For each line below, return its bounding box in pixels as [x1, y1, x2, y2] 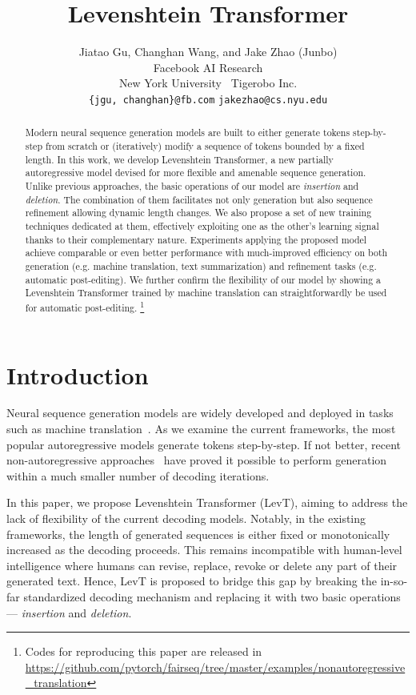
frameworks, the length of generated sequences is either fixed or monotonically [6, 525, 390, 542]
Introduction [6, 358, 149, 391]
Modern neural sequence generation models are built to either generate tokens [25, 126, 350, 139]
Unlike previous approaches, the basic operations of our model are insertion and [25, 179, 359, 192]
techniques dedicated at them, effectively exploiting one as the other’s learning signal [25, 219, 379, 232]
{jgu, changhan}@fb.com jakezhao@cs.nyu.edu [88, 94, 328, 106]
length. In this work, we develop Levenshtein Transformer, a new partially [25, 152, 334, 166]
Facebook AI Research [153, 58, 263, 75]
